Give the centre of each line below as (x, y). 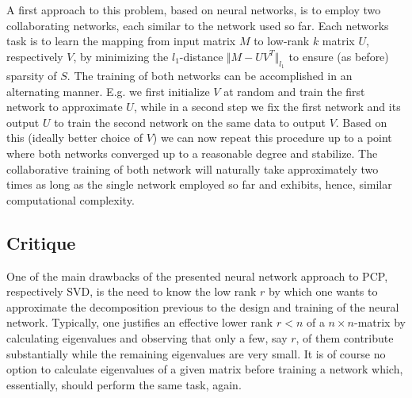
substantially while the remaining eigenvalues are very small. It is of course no (196, 353)
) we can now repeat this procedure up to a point (272, 138)
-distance (201, 56)
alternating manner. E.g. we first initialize (108, 91)
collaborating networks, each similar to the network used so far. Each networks (198, 25)
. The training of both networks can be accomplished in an (210, 75)
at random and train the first (294, 91)
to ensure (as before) (339, 56)
